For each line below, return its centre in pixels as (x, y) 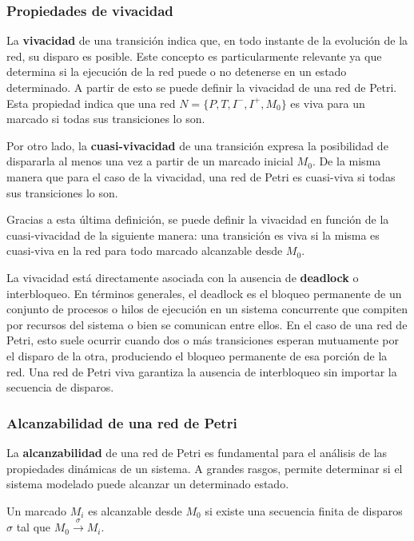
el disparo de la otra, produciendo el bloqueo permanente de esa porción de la (197, 355)
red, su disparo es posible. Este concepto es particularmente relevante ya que (194, 56)
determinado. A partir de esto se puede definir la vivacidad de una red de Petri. (202, 87)
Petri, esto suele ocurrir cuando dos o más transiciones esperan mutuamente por (203, 340)
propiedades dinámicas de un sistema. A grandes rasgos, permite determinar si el (205, 468)
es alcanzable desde (135, 510)
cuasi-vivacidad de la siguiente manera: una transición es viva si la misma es (193, 235)
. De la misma (346, 161)
